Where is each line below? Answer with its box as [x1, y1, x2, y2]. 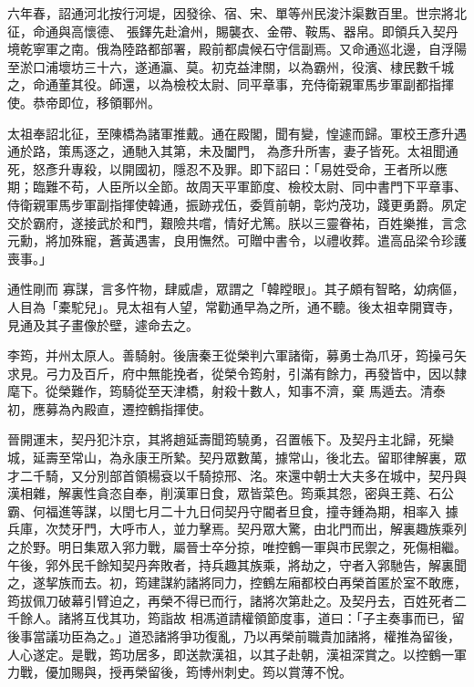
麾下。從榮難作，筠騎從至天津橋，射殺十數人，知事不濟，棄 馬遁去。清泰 [7, 381, 446, 401]
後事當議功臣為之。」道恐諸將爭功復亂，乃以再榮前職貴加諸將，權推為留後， [7, 627, 460, 645]
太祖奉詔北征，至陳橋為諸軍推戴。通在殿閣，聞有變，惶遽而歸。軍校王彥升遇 [7, 123, 467, 142]
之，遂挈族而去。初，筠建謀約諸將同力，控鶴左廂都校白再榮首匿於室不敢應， [7, 573, 467, 592]
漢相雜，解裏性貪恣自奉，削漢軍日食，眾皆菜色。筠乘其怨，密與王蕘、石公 [7, 484, 454, 503]
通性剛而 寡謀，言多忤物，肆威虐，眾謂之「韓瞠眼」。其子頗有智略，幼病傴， [7, 279, 465, 298]
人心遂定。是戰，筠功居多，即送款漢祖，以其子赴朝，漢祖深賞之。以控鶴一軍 [7, 644, 467, 663]
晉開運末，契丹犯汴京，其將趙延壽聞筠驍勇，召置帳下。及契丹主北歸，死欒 [7, 430, 454, 449]
